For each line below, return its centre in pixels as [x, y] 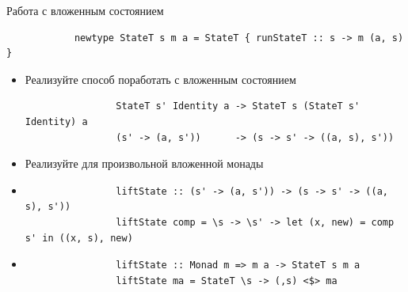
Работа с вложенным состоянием [85, 10]
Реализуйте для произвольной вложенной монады [144, 163]
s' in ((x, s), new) [79, 238]
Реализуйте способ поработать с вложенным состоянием [160, 79]
